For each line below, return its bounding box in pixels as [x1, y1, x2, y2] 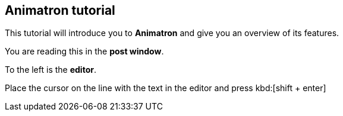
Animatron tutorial [5, 3, 115, 18]
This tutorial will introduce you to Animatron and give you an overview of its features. [5, 28, 339, 38]
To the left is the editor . [5, 65, 96, 75]
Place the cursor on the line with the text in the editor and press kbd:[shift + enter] [5, 83, 326, 94]
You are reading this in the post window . [5, 46, 164, 57]
